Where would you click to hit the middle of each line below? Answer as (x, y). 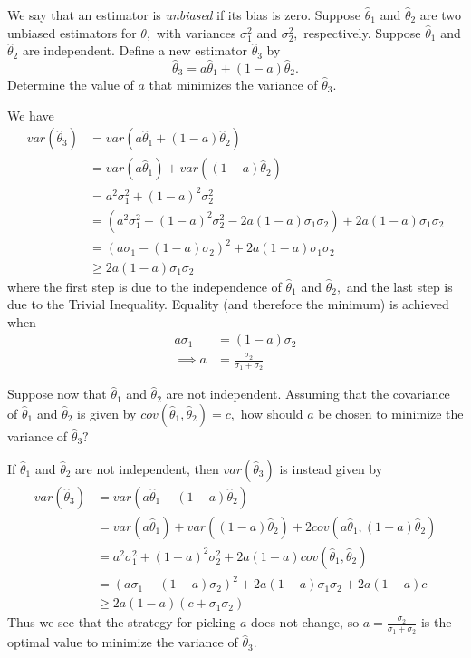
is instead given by (331, 468)
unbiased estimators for (72, 32)
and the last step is (399, 286)
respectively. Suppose (362, 32)
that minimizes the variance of (233, 84)
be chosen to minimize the (391, 413)
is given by (107, 413)
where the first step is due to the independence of (144, 286)
